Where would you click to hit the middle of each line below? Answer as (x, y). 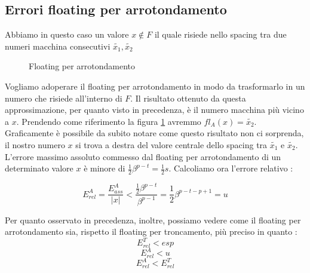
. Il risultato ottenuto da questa (188, 98)
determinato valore (39, 168)
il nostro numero (35, 144)
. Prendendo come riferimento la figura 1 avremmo (109, 121)
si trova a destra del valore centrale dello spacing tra (171, 144)
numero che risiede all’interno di (64, 98)
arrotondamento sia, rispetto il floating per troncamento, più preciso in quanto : (151, 231)
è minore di (105, 168)
